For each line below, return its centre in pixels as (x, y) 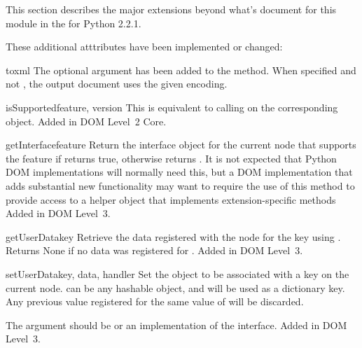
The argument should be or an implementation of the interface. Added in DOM (176, 325)
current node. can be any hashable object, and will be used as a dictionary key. (175, 287)
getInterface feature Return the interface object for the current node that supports (181, 145)
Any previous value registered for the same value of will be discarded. (155, 301)
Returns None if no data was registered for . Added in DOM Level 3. (154, 250)
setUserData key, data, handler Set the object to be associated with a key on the (177, 273)
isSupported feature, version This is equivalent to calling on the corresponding (172, 107)
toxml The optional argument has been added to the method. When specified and (181, 70)
